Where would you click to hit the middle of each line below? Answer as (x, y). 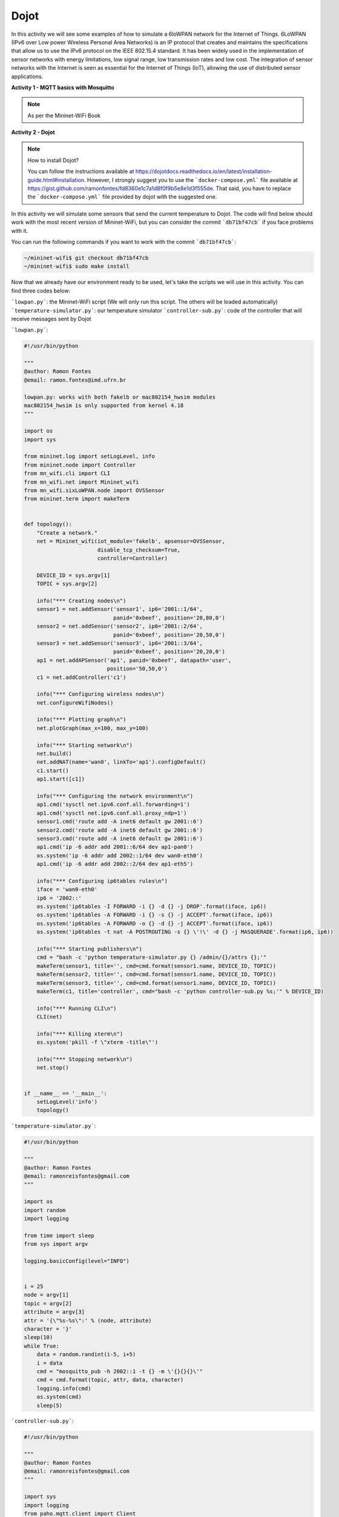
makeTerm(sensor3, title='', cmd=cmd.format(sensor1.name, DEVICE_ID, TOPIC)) (156, 983)
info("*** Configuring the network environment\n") (115, 796)
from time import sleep (59, 1235)
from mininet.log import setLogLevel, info (90, 456)
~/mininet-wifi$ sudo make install (77, 266)
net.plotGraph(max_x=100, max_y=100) (93, 728)
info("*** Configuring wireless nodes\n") (100, 694)
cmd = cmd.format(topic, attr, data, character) (110, 1380)
